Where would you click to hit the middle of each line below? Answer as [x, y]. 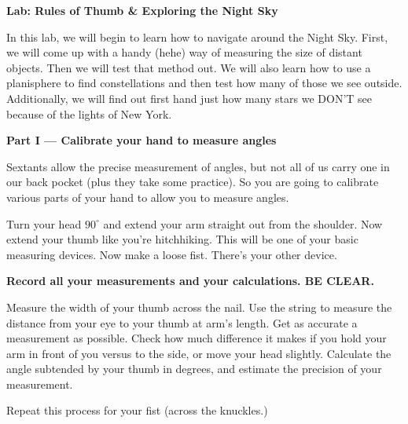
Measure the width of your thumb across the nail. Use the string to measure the [199, 307]
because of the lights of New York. [89, 113]
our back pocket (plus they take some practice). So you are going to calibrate [193, 182]
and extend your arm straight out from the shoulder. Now [243, 223]
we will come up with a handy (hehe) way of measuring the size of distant [184, 52]
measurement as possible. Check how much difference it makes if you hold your [197, 338]
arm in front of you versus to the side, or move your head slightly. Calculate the [199, 353]
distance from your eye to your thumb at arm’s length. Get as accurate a [182, 322]
